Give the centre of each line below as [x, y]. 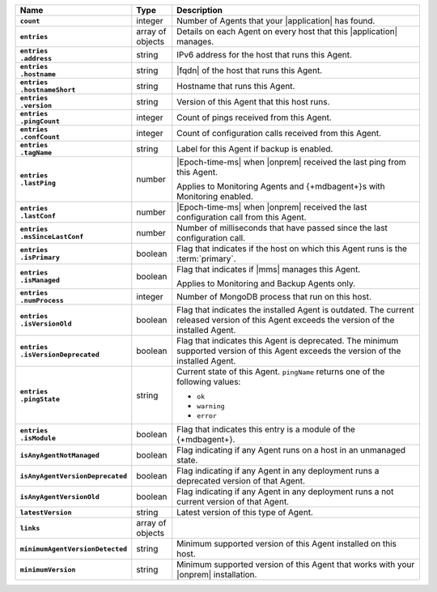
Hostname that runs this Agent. [236, 86]
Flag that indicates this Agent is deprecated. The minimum [288, 341]
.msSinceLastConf [52, 236]
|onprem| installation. [217, 575]
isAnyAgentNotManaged [60, 455]
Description [199, 10]
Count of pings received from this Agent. [254, 117]
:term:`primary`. [206, 259]
